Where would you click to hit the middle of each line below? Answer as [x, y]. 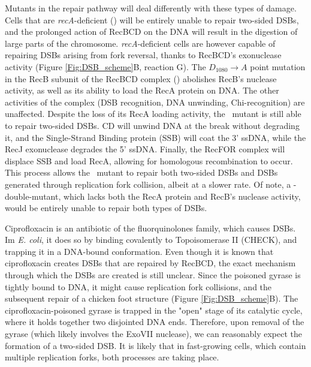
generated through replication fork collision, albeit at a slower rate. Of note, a [148, 184]
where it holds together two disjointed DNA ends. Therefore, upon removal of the [155, 322]
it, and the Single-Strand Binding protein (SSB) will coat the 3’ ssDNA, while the [155, 137]
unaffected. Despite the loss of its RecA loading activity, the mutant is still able [153, 114]
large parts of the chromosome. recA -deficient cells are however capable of [140, 43]
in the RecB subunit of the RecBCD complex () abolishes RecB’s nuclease [141, 78]
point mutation [278, 66]
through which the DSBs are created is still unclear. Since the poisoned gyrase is [153, 275]
